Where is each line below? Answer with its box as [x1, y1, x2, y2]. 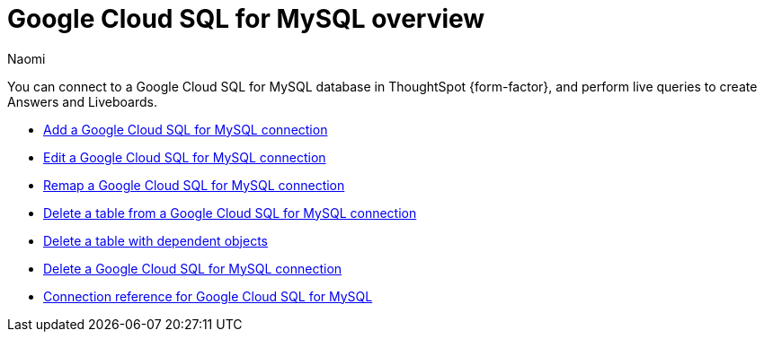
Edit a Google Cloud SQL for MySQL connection [43, 149, 326, 165]
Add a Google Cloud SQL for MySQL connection [43, 121, 328, 137]
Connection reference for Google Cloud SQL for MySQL [43, 288, 373, 304]
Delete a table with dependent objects [43, 232, 268, 248]
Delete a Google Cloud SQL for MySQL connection [43, 260, 342, 276]
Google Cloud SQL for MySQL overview [7, 4, 485, 34]
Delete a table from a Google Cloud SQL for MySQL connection [43, 204, 417, 221]
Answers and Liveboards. [7, 93, 157, 109]
